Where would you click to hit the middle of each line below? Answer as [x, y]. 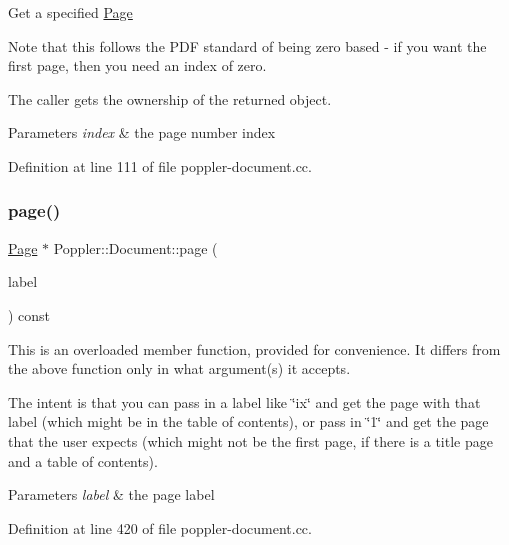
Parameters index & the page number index [142, 132]
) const [29, 314]
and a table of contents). [83, 460]
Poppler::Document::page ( [135, 247]
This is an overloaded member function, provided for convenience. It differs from [254, 348]
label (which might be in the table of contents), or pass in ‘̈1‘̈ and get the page [248, 421]
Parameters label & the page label [111, 494]
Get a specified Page [70, 12]
